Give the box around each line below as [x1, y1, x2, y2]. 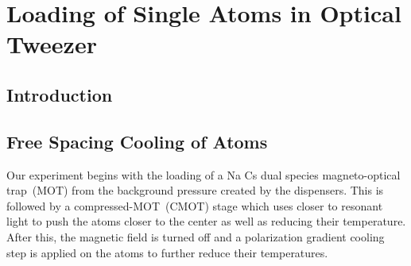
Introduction [6, 82, 113, 106]
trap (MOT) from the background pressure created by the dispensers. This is [6, 182, 384, 199]
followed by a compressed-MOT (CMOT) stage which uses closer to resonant [6, 197, 383, 214]
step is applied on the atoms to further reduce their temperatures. [6, 244, 328, 260]
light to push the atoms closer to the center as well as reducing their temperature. [6, 213, 406, 229]
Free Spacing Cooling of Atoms [6, 129, 268, 153]
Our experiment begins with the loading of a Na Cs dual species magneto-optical [6, 166, 401, 183]
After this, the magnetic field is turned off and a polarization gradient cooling [6, 228, 385, 245]
